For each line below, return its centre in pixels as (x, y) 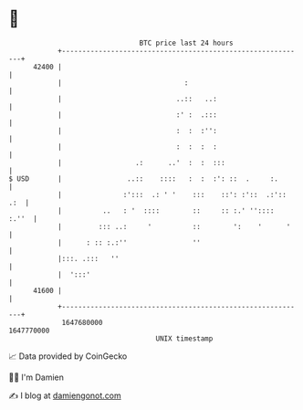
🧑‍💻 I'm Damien (37, 377)
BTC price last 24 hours (186, 43)
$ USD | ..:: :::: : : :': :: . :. (144, 179)
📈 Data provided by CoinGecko (68, 356)
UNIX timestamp (184, 338)
